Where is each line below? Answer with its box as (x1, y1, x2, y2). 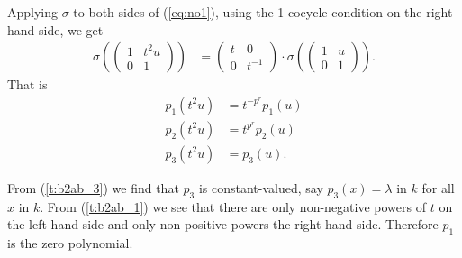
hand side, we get (7, 20, 104, 39)
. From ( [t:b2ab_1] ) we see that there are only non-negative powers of (40, 197, 426, 216)
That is (7, 75, 48, 94)
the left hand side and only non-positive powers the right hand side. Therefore (7, 215, 439, 234)
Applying (7, 3, 59, 21)
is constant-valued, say (198, 178, 323, 197)
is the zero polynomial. (7, 234, 133, 253)
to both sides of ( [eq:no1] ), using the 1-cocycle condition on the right (73, 3, 453, 21)
